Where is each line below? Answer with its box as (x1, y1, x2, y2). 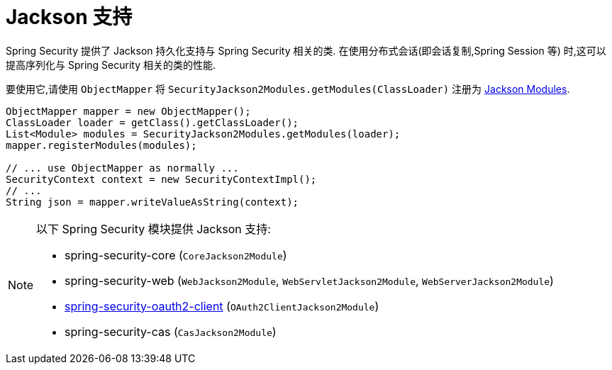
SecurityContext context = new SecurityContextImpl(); (6, 173, 317, 185)
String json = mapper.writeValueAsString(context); (6, 196, 299, 208)
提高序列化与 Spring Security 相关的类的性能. (6, 58, 216, 71)
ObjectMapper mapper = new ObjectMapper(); (6, 105, 251, 117)
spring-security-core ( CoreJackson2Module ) (65, 247, 287, 262)
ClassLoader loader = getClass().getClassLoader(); (6, 116, 299, 128)
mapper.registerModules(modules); (6, 139, 197, 151)
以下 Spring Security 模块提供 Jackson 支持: (36, 221, 271, 236)
